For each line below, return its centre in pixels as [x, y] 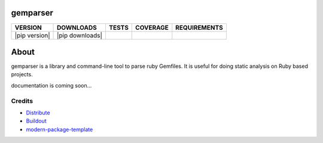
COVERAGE [152, 27]
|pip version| [32, 35]
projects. [22, 74]
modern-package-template [60, 129]
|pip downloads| [80, 35]
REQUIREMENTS [199, 27]
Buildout [36, 121]
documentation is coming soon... [51, 85]
